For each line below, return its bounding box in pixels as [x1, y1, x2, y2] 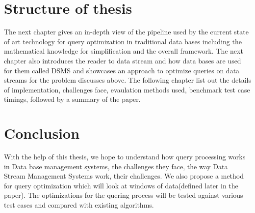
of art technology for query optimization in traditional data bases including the [4, 36, 242, 46]
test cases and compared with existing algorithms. [4, 199, 154, 210]
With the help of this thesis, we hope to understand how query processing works [4, 152, 246, 161]
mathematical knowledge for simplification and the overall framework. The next [4, 46, 243, 56]
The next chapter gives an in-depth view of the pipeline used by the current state [4, 27, 249, 37]
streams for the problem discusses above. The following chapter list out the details [4, 75, 251, 85]
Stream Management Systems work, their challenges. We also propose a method [4, 171, 244, 181]
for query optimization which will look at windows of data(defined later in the [4, 180, 238, 190]
